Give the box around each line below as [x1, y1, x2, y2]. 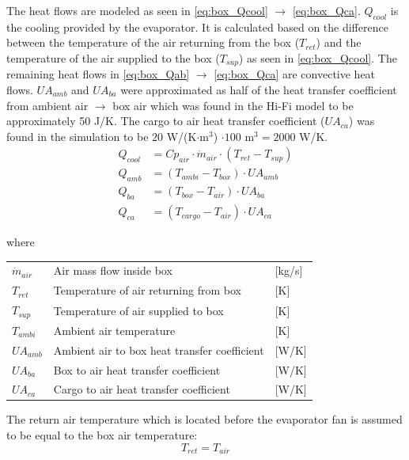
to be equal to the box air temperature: [6, 427, 198, 443]
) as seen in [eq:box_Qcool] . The [238, 49, 397, 66]
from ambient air [6, 97, 89, 113]
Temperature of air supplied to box [53, 302, 224, 318]
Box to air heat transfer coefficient [53, 361, 221, 378]
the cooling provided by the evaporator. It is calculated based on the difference [6, 18, 388, 35]
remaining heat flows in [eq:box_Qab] [6, 66, 190, 82]
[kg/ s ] [275, 262, 303, 279]
